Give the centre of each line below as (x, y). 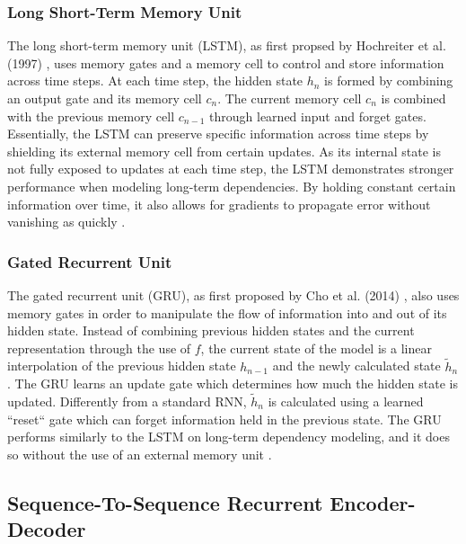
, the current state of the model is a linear (316, 348)
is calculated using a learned (346, 401)
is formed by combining (389, 80)
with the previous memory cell (91, 116)
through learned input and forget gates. (318, 116)
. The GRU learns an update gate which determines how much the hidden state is (233, 383)
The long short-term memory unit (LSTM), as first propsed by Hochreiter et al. (227, 45)
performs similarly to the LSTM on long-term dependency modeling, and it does (229, 437)
